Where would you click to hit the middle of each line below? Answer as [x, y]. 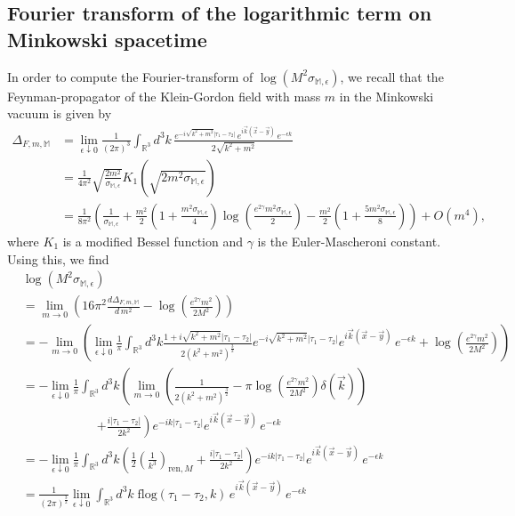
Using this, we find [58, 258]
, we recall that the [392, 76]
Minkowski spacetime [107, 39]
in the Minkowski [386, 96]
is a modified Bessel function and [153, 241]
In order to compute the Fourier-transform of [130, 76]
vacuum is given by [60, 113]
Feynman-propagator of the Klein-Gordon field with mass [164, 96]
